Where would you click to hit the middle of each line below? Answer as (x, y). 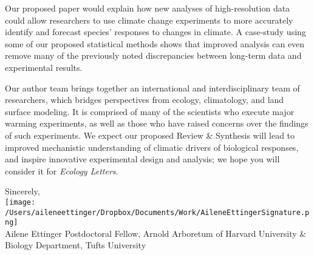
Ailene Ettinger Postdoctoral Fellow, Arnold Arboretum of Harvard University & (156, 233)
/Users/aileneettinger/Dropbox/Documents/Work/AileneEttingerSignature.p (157, 212)
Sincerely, (22, 191)
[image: (20, 202)
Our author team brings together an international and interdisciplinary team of (152, 88)
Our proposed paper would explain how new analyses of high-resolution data (148, 8)
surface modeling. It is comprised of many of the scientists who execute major (150, 111)
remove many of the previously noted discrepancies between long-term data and (153, 55)
